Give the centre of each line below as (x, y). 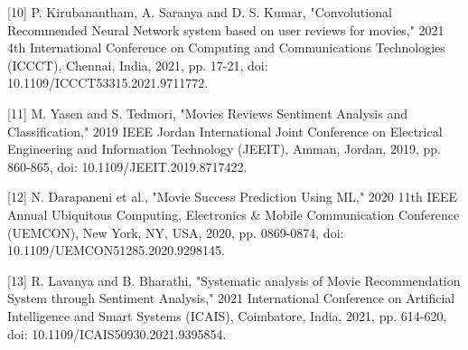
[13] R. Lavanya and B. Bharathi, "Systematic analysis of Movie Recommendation (234, 280)
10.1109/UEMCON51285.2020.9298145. (116, 250)
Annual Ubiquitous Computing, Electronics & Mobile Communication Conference (234, 214)
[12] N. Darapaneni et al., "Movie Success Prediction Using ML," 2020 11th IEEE (233, 197)
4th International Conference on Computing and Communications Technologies (226, 47)
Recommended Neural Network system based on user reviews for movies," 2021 (226, 29)
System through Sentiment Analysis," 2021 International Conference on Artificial (231, 298)
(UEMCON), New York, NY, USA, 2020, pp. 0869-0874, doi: (176, 232)
